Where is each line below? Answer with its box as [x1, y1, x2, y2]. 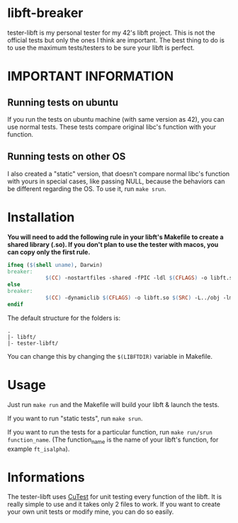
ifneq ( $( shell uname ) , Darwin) [7, 261, 103, 268]
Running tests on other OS [7, 151, 126, 163]
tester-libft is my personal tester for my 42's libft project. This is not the [7, 28, 215, 37]
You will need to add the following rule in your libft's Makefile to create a [7, 232, 225, 241]
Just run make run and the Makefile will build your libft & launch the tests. [7, 400, 220, 408]
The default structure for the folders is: [7, 314, 120, 322]
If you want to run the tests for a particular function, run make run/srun [7, 427, 212, 436]
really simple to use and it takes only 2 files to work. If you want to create [7, 500, 221, 509]
